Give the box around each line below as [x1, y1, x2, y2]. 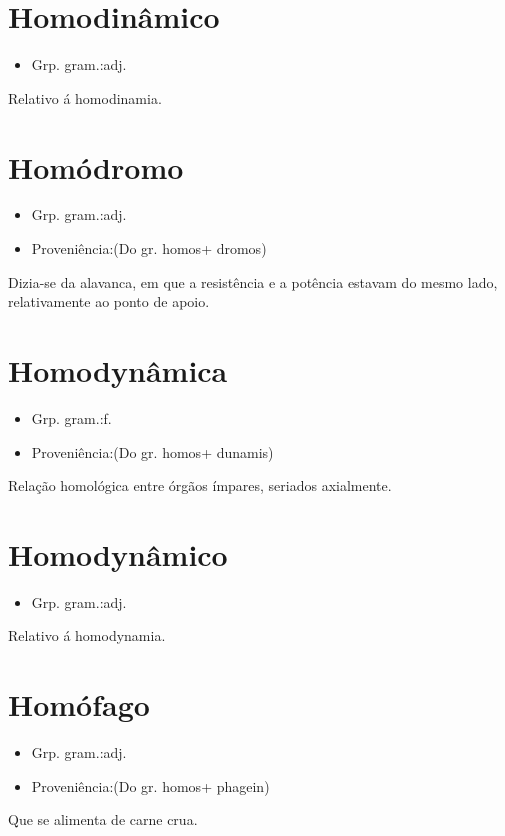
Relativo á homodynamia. [8, 625, 166, 646]
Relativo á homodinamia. [8, 87, 162, 108]
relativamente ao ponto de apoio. [8, 291, 210, 312]
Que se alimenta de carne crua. [8, 809, 198, 830]
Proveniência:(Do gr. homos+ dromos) [31, 238, 267, 259]
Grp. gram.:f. [31, 407, 112, 428]
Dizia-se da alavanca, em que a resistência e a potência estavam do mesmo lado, [8, 271, 498, 292]
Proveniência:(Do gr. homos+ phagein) [31, 775, 270, 796]
